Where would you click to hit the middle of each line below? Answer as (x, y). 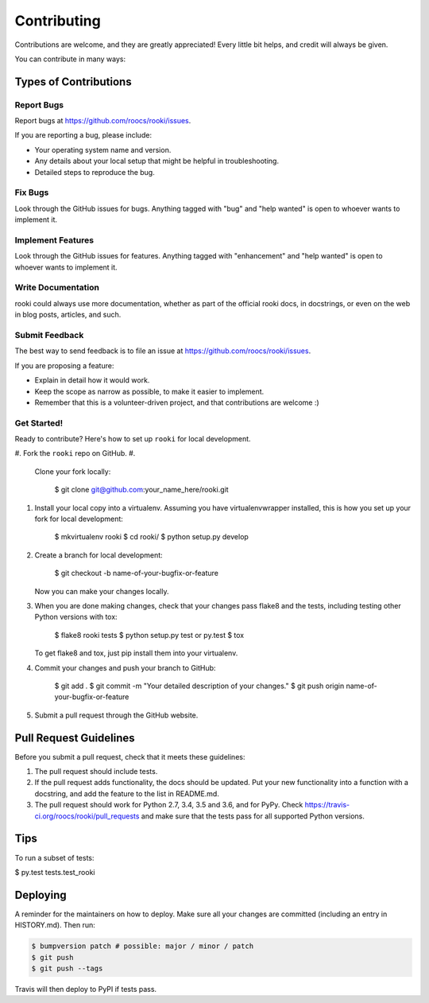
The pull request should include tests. (96, 772)
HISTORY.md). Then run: (55, 925)
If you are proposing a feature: (64, 365)
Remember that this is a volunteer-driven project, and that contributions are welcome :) (177, 402)
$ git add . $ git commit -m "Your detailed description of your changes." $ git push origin (199, 686)
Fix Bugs (32, 192)
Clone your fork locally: (73, 471)
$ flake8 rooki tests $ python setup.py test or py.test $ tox (149, 635)
